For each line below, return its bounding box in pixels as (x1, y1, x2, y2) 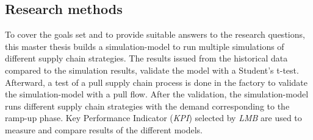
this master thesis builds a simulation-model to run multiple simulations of (5, 40, 284, 52)
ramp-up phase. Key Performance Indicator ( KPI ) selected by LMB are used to (5, 111, 302, 124)
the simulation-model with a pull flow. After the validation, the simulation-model (5, 88, 309, 100)
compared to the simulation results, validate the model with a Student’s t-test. (5, 63, 299, 76)
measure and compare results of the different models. (5, 123, 203, 136)
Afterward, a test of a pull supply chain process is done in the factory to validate (5, 75, 308, 88)
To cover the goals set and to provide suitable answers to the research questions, (5, 28, 305, 41)
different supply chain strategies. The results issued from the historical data (5, 52, 288, 65)
